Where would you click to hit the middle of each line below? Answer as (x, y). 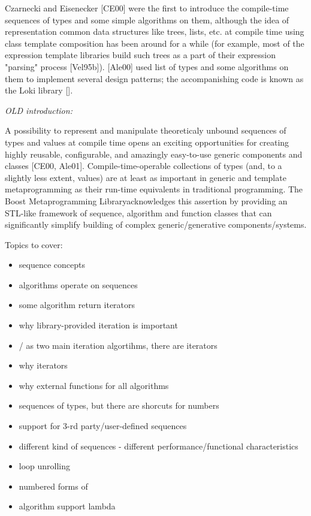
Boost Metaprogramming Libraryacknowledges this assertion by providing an (146, 200)
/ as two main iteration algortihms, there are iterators (118, 345)
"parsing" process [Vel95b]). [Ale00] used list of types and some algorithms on (147, 66)
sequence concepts (52, 265)
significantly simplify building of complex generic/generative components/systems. (156, 224)
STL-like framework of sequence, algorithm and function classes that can (138, 212)
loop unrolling (45, 466)
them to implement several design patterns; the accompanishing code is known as (154, 78)
